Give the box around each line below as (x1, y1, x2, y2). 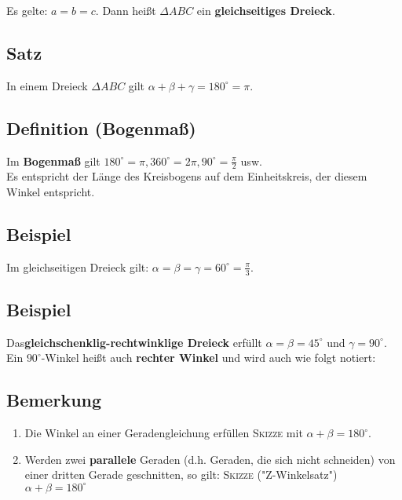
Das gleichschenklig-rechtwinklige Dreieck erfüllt (6, 334, 262, 350)
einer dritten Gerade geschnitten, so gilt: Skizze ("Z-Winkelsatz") (24, 466, 338, 483)
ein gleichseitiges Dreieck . (196, 2, 335, 18)
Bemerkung (6, 388, 102, 412)
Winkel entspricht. (6, 184, 95, 200)
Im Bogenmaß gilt (6, 152, 100, 169)
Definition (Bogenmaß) (6, 115, 196, 140)
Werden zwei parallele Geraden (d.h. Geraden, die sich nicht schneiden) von (24, 451, 396, 467)
